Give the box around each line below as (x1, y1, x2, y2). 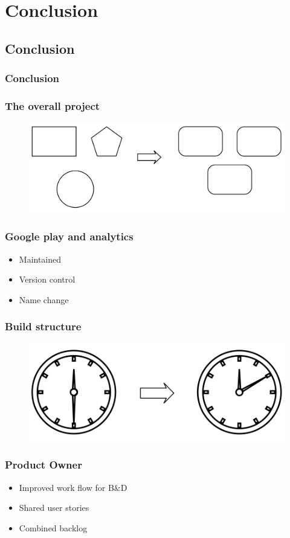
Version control (19, 273, 76, 286)
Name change (19, 293, 69, 306)
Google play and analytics (5, 229, 134, 244)
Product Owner (5, 457, 82, 472)
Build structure (5, 319, 82, 334)
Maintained (19, 252, 62, 265)
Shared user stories (19, 501, 89, 514)
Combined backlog (19, 521, 88, 534)
